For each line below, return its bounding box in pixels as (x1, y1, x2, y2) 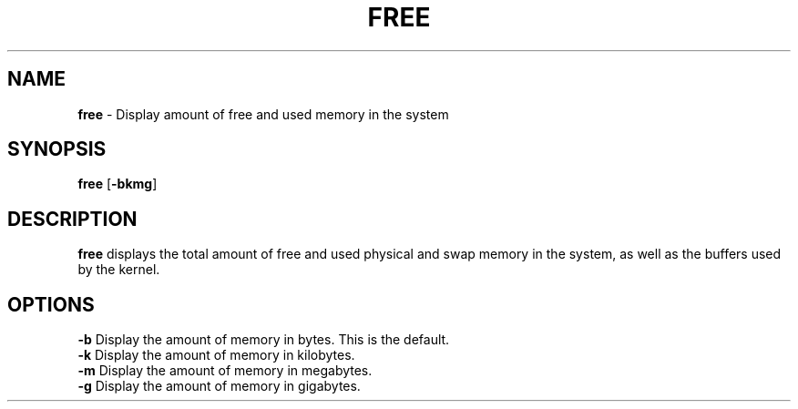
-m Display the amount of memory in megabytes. (77, 363, 373, 379)
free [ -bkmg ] (77, 176, 158, 192)
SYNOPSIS (7, 138, 107, 161)
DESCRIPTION (7, 207, 138, 230)
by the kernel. (77, 261, 160, 278)
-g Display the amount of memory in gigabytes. (77, 378, 361, 394)
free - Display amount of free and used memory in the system (77, 106, 449, 122)
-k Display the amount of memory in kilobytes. (77, 347, 355, 363)
